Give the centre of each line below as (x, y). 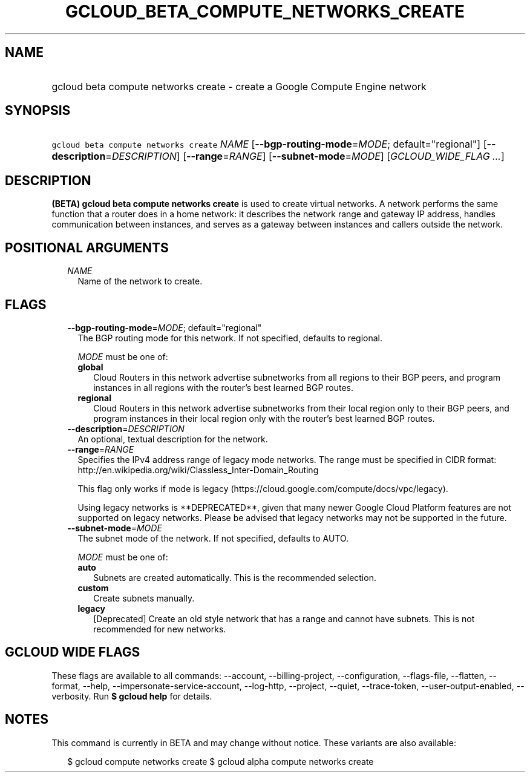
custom (93, 588)
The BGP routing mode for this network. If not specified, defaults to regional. (230, 338)
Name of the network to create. (140, 281)
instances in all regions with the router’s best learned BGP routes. (224, 387)
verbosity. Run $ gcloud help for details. (132, 696)
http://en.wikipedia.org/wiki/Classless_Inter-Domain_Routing (198, 470)
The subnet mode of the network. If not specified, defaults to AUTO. (213, 538)
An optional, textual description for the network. (173, 439)
